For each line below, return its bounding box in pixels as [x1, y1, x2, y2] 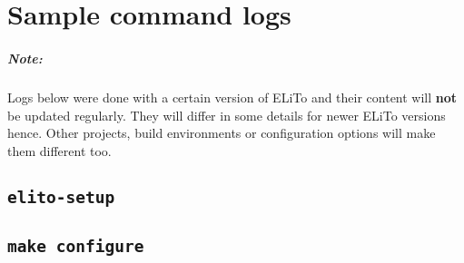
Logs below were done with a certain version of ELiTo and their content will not [7, 87, 458, 106]
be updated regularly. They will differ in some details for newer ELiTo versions [7, 105, 446, 124]
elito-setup [7, 187, 115, 207]
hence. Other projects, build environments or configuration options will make [7, 123, 436, 142]
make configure [7, 237, 144, 257]
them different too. [7, 141, 112, 160]
